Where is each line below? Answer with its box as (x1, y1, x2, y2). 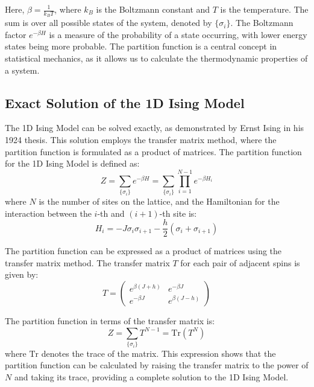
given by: (5, 268, 39, 281)
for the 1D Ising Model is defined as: (5, 157, 140, 170)
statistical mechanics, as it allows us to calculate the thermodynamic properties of (5, 52, 308, 65)
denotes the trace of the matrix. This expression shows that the (41, 347, 276, 359)
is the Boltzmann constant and (96, 3, 210, 15)
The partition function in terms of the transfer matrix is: (5, 314, 215, 327)
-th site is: (159, 206, 197, 219)
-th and (97, 206, 125, 219)
